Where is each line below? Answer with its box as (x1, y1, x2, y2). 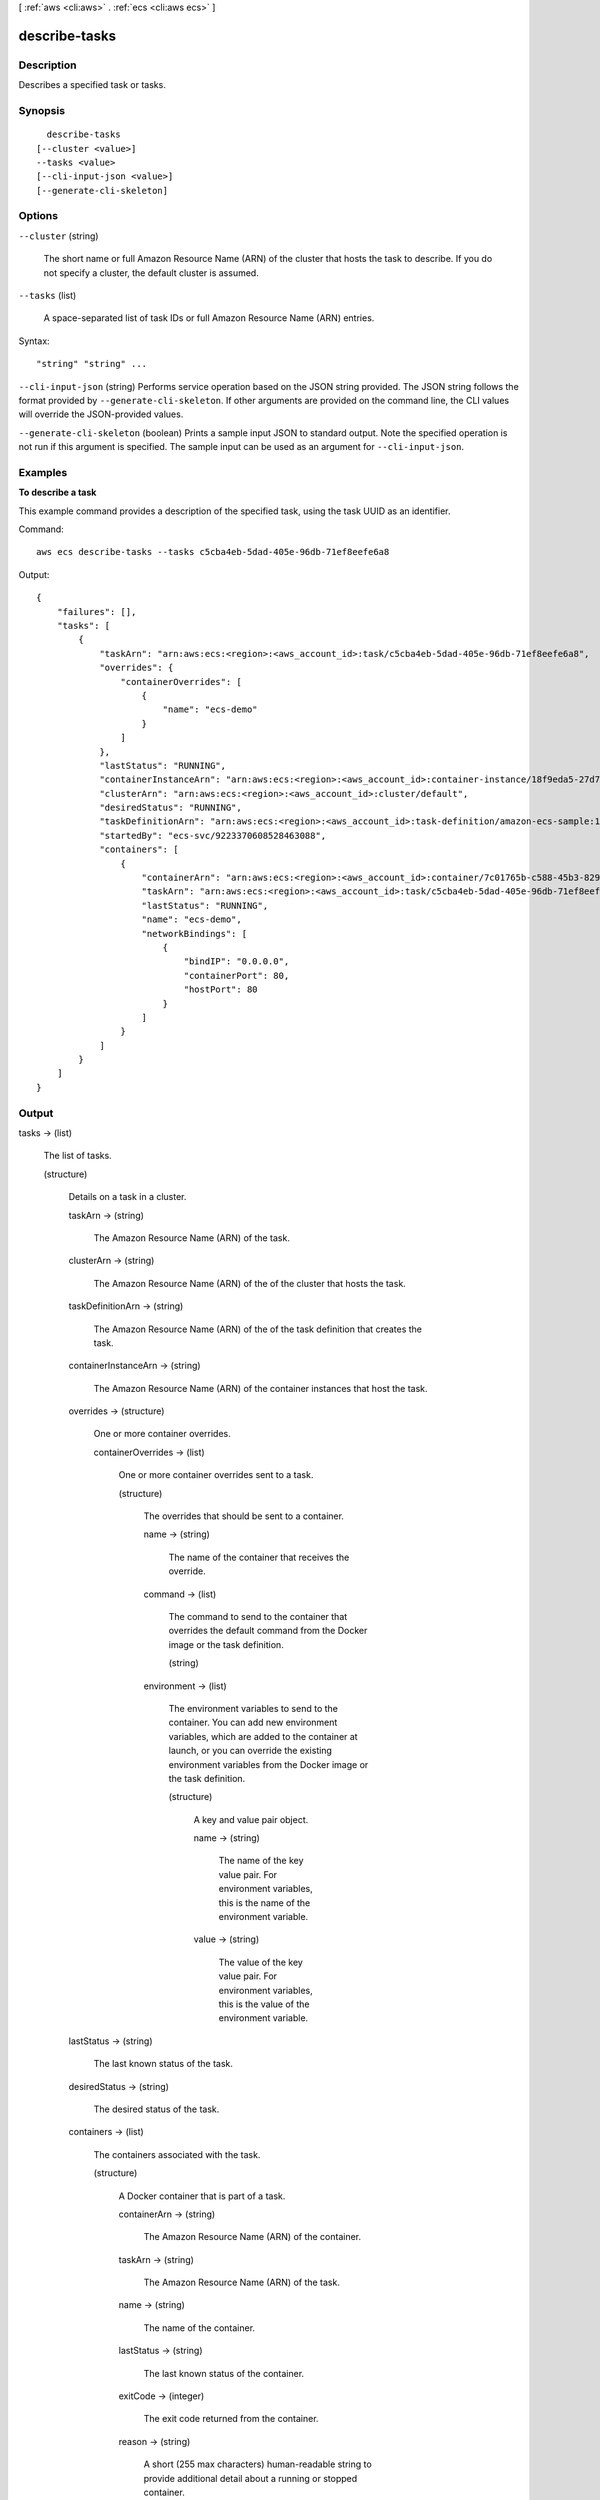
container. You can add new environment (168, 1716, 338, 1729)
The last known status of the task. (93, 2058, 234, 2070)
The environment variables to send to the (168, 1702, 339, 1714)
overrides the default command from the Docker (168, 1625, 368, 1637)
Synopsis (18, 103, 65, 117)
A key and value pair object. (193, 1813, 309, 1825)
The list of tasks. (43, 1150, 112, 1162)
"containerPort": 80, (183, 970, 290, 981)
